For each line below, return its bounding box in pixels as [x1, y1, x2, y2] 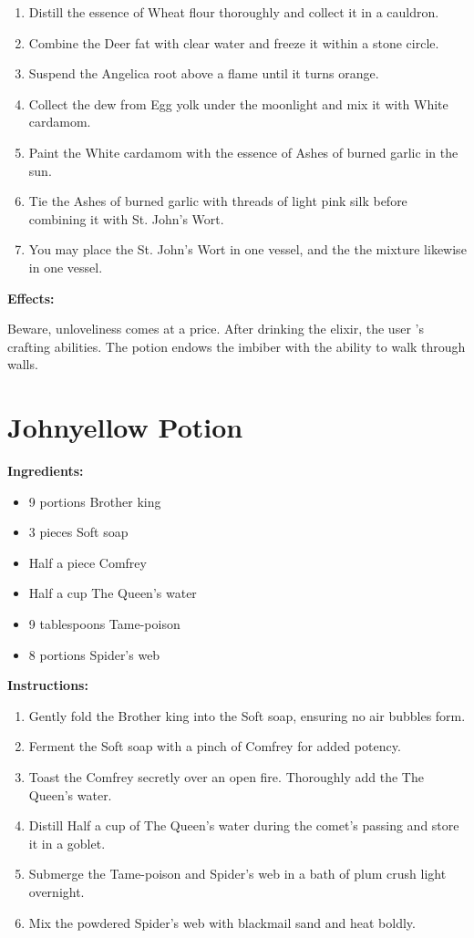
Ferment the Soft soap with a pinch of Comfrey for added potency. [28, 737, 401, 756]
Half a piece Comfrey [28, 552, 147, 572]
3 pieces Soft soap [28, 522, 129, 541]
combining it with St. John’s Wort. [28, 209, 224, 228]
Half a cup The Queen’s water [28, 583, 197, 603]
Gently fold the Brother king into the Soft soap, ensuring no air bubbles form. [28, 706, 466, 725]
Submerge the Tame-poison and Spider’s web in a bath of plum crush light [28, 864, 447, 883]
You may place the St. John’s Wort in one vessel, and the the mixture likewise [28, 240, 467, 259]
